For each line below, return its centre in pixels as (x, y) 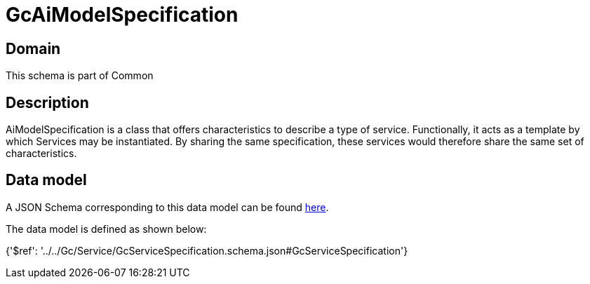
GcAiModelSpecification (122, 15)
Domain (33, 48)
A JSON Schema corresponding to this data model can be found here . (167, 207)
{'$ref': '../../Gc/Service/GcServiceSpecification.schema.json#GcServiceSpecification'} (207, 250)
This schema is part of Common (80, 76)
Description (47, 102)
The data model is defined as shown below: (106, 229)
